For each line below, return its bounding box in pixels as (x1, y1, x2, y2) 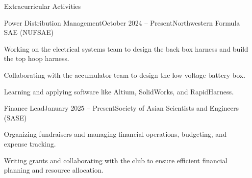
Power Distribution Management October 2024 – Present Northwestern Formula (4, 17, 240, 28)
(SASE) (4, 112, 27, 122)
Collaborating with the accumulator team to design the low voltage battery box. (4, 69, 246, 80)
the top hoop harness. (4, 53, 69, 63)
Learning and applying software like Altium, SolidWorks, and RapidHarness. (4, 86, 234, 96)
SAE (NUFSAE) (4, 27, 54, 37)
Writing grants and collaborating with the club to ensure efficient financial (4, 155, 227, 165)
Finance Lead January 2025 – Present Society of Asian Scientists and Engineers (4, 103, 239, 113)
